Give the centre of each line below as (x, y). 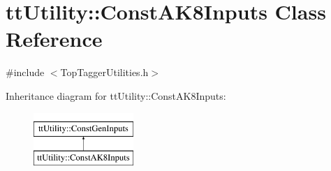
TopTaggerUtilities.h (104, 72)
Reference (54, 39)
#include (25, 72)
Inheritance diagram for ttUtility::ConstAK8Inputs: (116, 95)
